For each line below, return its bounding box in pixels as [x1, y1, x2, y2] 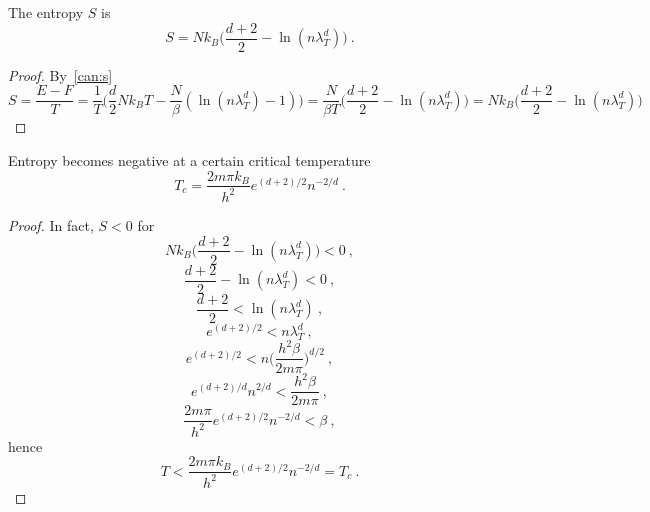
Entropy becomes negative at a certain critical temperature [8, 149, 371, 170]
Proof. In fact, [8, 214, 94, 235]
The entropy [8, 2, 84, 22]
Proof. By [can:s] [8, 64, 113, 85]
